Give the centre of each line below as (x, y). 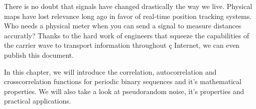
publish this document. (39, 54)
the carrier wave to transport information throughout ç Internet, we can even (122, 45)
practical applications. (38, 101)
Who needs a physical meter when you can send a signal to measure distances (123, 26)
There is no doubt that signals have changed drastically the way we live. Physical (128, 6)
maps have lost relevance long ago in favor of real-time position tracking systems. (128, 16)
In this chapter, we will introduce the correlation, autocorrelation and (110, 71)
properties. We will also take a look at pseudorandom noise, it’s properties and (124, 91)
